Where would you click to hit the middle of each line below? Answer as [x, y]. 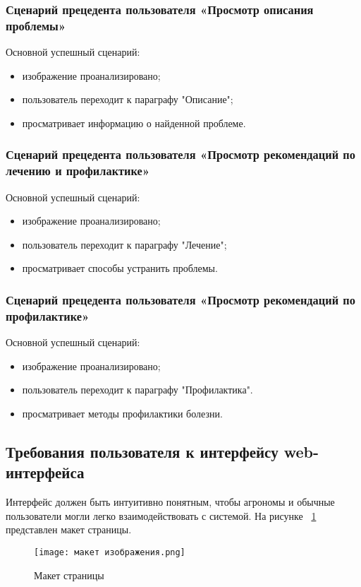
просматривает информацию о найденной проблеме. [134, 123]
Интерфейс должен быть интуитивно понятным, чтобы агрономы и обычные [170, 502]
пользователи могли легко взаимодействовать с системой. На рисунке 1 [161, 515]
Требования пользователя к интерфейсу [142, 451]
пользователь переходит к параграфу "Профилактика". [137, 390]
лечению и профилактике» [78, 171]
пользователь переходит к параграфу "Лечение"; [124, 244]
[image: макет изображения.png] [110, 552]
